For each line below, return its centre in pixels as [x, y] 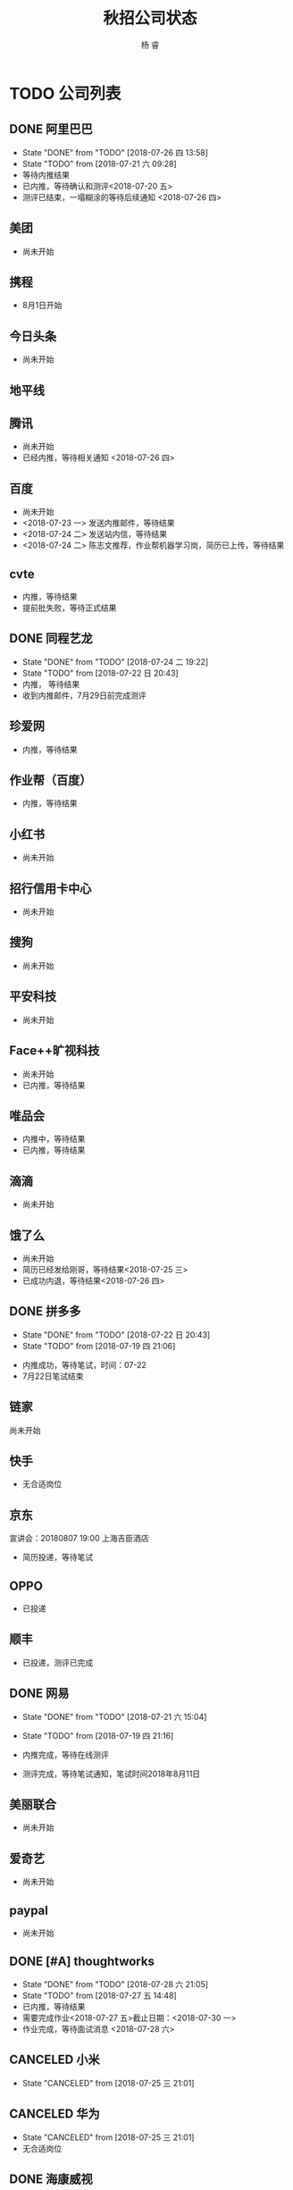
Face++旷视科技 [54, 1051]
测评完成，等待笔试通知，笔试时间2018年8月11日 [111, 1774]
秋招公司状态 [150, 18]
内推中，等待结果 [54, 1139]
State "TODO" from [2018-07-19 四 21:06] [99, 1346]
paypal [29, 1910]
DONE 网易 [39, 1694]
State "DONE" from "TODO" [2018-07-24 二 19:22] [115, 661]
